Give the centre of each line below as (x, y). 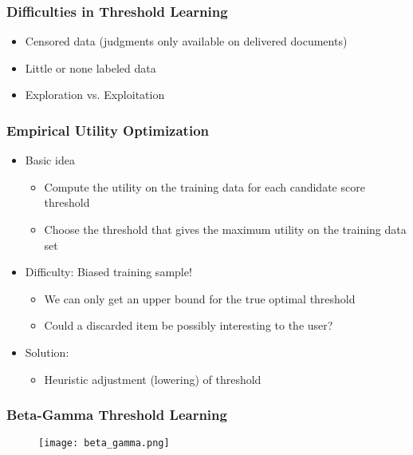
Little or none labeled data (90, 67)
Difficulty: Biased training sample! (108, 272)
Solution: (47, 352)
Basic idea (50, 160)
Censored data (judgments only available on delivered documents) (186, 41)
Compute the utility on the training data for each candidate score (205, 186)
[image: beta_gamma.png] (104, 443)
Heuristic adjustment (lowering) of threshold (153, 379)
